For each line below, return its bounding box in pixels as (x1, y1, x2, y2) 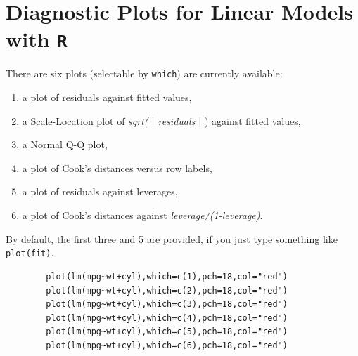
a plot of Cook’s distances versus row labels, (22, 160, 212, 175)
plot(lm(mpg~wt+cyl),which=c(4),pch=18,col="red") (46, 312, 288, 323)
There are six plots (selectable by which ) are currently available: (6, 66, 283, 81)
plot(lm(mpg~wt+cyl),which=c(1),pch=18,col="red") (46, 271, 288, 282)
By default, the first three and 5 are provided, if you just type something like (6, 231, 338, 246)
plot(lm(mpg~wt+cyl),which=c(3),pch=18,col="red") (46, 299, 288, 310)
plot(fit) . (6, 245, 54, 260)
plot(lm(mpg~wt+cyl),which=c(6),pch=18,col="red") (46, 340, 288, 350)
